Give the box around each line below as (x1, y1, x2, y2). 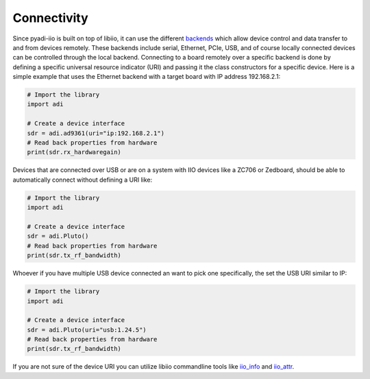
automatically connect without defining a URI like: (12, 175, 153, 184)
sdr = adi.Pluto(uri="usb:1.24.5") (27, 326, 147, 334)
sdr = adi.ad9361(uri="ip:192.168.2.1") (27, 129, 164, 137)
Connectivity (12, 10, 88, 25)
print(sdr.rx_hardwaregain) (27, 148, 121, 156)
